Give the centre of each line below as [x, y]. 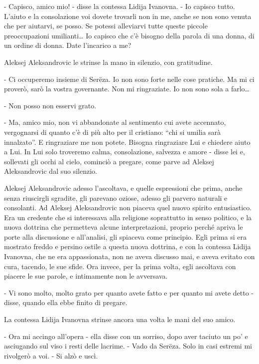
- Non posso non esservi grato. [50, 105]
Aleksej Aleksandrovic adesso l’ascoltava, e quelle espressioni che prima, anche [123, 187]
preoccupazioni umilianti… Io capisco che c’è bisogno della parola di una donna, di [129, 35]
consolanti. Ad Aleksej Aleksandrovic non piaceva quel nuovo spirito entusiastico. [128, 207]
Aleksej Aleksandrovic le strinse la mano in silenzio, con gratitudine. [108, 62]
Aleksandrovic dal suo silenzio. [51, 171]
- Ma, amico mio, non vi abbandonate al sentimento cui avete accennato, [115, 122]
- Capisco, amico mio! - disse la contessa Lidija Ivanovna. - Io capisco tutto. [120, 6]
